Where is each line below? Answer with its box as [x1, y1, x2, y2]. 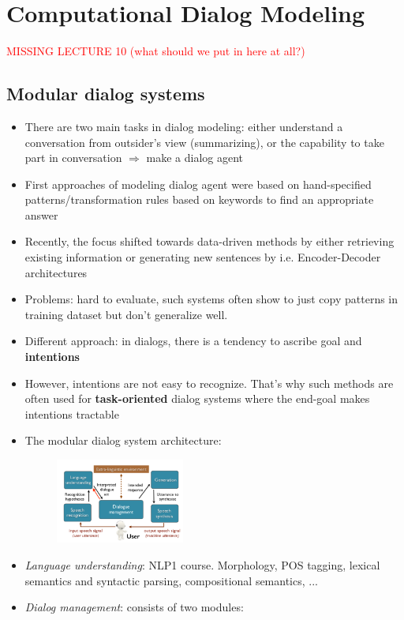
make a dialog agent [146, 149, 244, 166]
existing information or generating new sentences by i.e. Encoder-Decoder [24, 249, 381, 265]
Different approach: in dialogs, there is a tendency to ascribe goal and [24, 333, 362, 349]
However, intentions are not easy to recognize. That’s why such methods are [24, 374, 394, 391]
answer [24, 206, 58, 223]
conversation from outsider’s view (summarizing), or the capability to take [24, 133, 384, 150]
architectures [24, 264, 88, 280]
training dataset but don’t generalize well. [24, 306, 228, 322]
